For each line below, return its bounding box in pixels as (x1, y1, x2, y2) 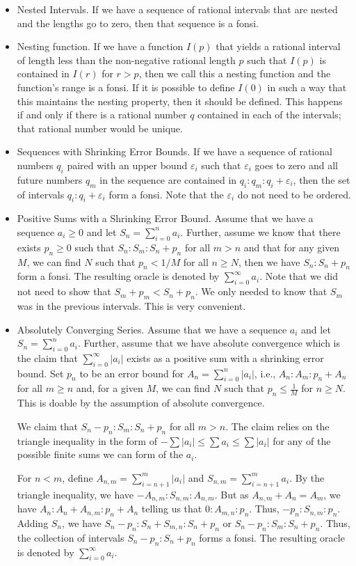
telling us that (141, 501, 202, 516)
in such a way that (267, 79, 347, 94)
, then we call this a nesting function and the (138, 66, 331, 81)
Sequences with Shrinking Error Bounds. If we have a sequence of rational (17, 144, 332, 159)
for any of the (273, 433, 331, 448)
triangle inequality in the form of (17, 433, 157, 448)
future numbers (17, 172, 83, 187)
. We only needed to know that (195, 284, 327, 299)
